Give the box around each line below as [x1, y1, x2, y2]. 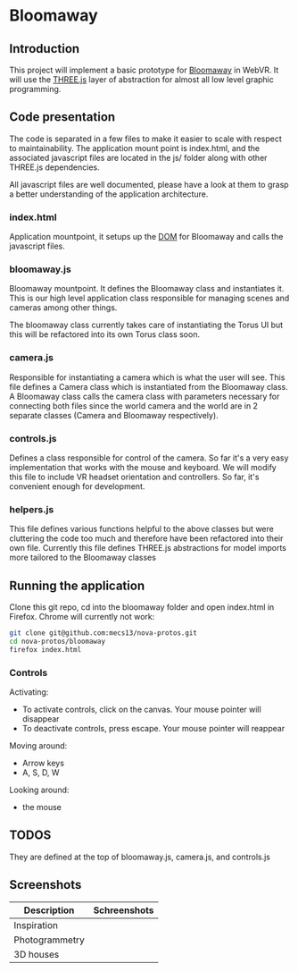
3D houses [13, 948, 60, 960]
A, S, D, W [21, 767, 60, 778]
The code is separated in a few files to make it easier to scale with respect [9, 133, 283, 144]
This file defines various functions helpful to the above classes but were [9, 524, 274, 535]
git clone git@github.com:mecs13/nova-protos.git [9, 629, 198, 638]
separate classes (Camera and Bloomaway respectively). [9, 410, 219, 420]
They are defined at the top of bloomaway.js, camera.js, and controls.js [9, 851, 270, 862]
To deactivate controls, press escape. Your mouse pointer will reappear [21, 723, 286, 734]
